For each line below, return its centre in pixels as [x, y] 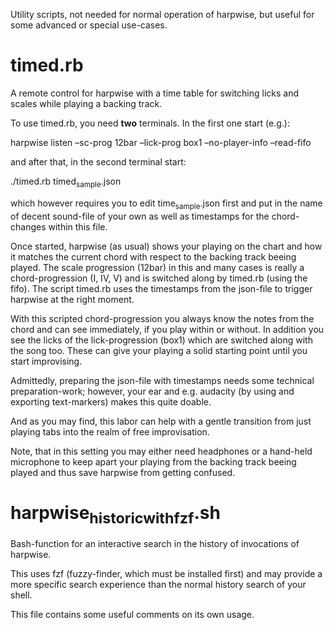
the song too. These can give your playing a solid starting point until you [159, 350]
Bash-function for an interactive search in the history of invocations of [155, 544]
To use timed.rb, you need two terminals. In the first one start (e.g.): [150, 123]
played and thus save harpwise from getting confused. [123, 472]
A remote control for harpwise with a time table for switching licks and [155, 93]
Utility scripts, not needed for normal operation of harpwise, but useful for [162, 14]
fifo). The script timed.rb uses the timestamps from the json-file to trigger [161, 288]
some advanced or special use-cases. [89, 25]
